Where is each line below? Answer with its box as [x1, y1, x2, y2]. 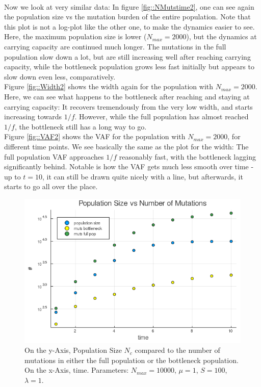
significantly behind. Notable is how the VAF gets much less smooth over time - [4, 161, 254, 172]
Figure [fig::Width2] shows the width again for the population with [4, 81, 214, 92]
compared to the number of [135, 345, 220, 355]
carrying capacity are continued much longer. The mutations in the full [4, 41, 226, 51]
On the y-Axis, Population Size [24, 345, 122, 355]
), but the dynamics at [186, 31, 257, 42]
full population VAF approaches [4, 151, 104, 162]
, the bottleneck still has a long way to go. [14, 121, 147, 132]
